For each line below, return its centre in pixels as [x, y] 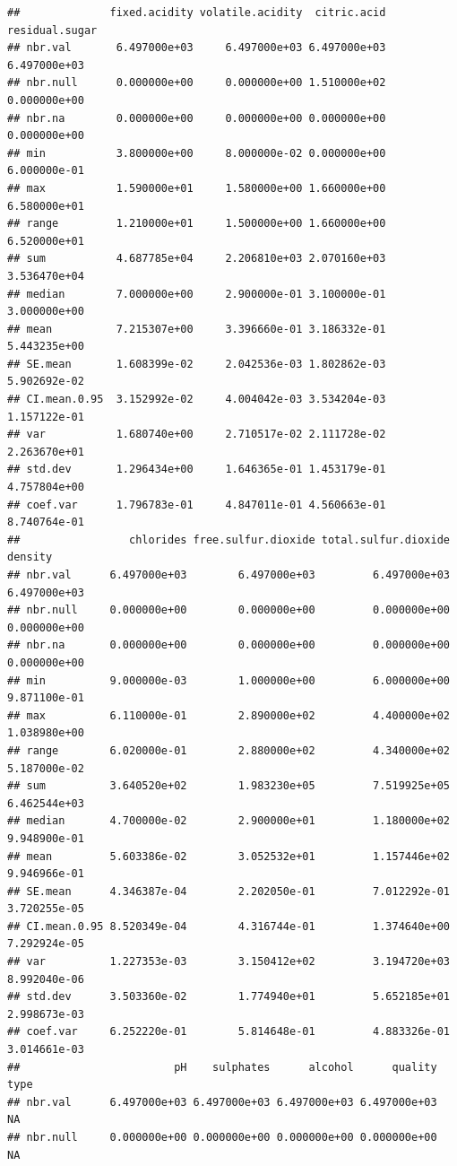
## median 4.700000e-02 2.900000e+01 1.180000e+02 [228, 821]
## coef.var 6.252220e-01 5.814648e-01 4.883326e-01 [228, 1032]
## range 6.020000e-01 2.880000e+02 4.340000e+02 [228, 750]
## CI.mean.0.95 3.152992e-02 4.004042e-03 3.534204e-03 [197, 400]
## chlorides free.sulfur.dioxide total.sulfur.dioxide [228, 539]
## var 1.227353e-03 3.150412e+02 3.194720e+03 [228, 962]
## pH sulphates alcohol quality [222, 1067]
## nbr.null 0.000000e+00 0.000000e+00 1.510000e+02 [197, 83]
